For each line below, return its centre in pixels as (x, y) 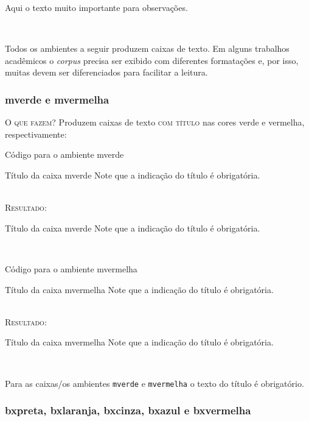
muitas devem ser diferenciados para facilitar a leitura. (106, 72)
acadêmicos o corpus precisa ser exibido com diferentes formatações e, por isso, (152, 60)
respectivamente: (36, 134)
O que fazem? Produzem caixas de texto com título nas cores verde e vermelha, (155, 122)
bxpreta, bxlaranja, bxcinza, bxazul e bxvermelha (128, 410)
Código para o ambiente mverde (64, 154)
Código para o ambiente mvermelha (71, 268)
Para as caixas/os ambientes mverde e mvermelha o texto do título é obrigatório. (154, 383)
